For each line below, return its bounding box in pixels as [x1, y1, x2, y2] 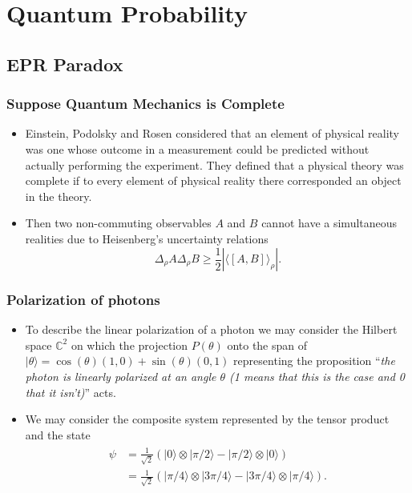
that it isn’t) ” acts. [25, 383, 116, 400]
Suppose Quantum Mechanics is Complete [6, 94, 285, 114]
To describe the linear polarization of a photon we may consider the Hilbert [25, 321, 398, 338]
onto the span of [227, 336, 308, 353]
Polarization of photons [6, 289, 160, 309]
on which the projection [71, 336, 188, 353]
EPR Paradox [6, 51, 123, 76]
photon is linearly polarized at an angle [25, 368, 216, 384]
